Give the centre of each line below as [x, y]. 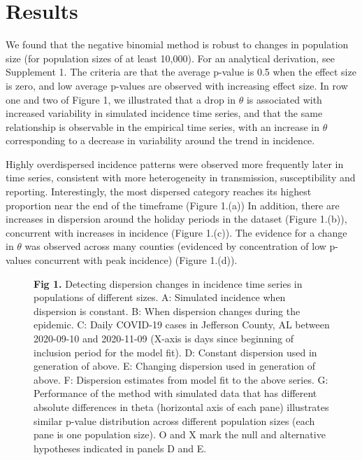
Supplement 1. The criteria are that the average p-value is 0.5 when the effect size [181, 72]
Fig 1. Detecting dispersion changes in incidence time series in [168, 283]
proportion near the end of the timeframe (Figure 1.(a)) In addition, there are [173, 205]
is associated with [284, 99]
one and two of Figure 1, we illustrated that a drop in [121, 99]
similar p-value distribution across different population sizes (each [174, 420]
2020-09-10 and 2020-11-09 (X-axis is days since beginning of [164, 338]
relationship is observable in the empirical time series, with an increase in [163, 126]
